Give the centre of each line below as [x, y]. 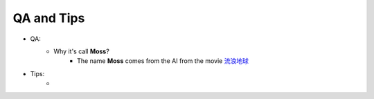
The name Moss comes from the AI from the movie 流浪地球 [163, 61]
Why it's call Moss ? [82, 51]
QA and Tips [49, 18]
